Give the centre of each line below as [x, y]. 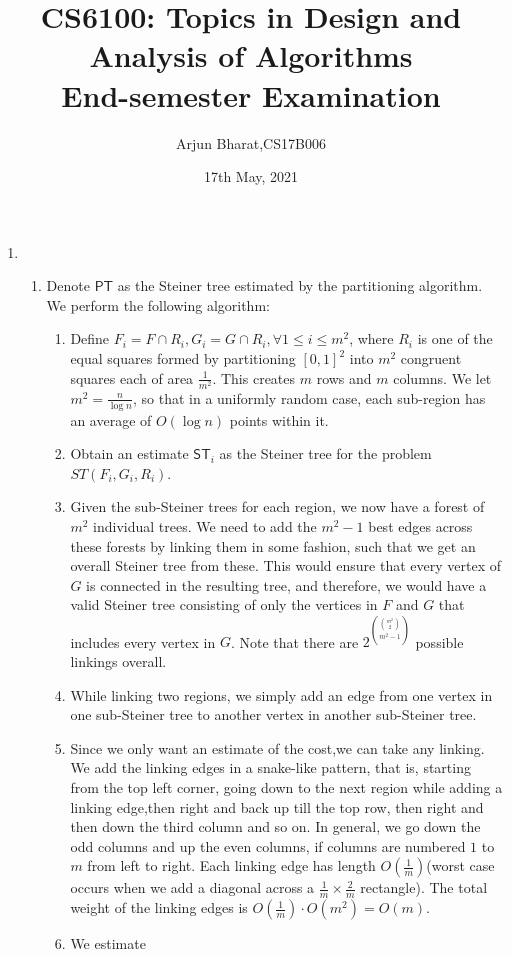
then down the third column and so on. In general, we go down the [275, 826]
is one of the [455, 338]
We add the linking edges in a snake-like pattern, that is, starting [270, 767]
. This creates [254, 377]
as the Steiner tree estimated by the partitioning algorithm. [300, 285]
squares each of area [132, 377]
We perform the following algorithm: [158, 304]
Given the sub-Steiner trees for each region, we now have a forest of [277, 506]
